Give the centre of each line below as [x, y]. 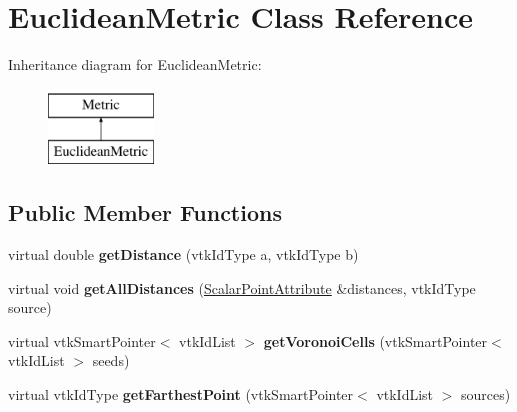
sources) [486, 394]
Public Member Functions [145, 212]
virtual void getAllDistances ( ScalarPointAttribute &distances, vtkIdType [242, 287]
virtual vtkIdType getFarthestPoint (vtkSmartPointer [181, 394]
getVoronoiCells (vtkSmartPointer [375, 340]
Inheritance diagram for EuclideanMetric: [135, 64]
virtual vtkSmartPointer [82, 340]
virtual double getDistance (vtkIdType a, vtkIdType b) [183, 254]
